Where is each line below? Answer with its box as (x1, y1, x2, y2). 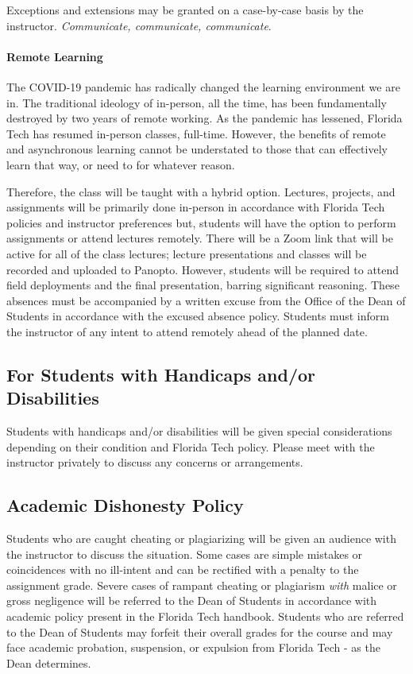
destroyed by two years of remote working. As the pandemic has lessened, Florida (6, 110, 403, 126)
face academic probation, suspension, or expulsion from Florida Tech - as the (6, 639, 380, 656)
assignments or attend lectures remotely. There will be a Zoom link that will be (6, 230, 393, 246)
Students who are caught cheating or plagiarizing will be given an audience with (6, 530, 396, 547)
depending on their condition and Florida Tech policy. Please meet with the (6, 438, 375, 455)
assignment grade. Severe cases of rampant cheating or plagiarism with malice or (6, 576, 397, 593)
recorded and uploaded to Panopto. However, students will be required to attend (6, 261, 399, 277)
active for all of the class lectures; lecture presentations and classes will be (6, 245, 367, 261)
